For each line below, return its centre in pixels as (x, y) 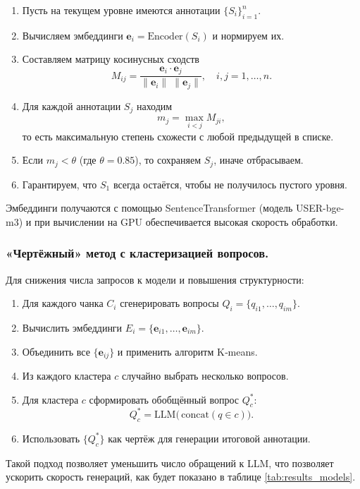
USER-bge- (320, 208)
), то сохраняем (168, 160)
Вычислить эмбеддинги (72, 328)
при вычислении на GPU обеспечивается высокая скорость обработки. (186, 221)
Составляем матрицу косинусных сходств (111, 59)
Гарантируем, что (60, 184)
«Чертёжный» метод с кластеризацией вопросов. (137, 253)
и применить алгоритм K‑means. (187, 351)
